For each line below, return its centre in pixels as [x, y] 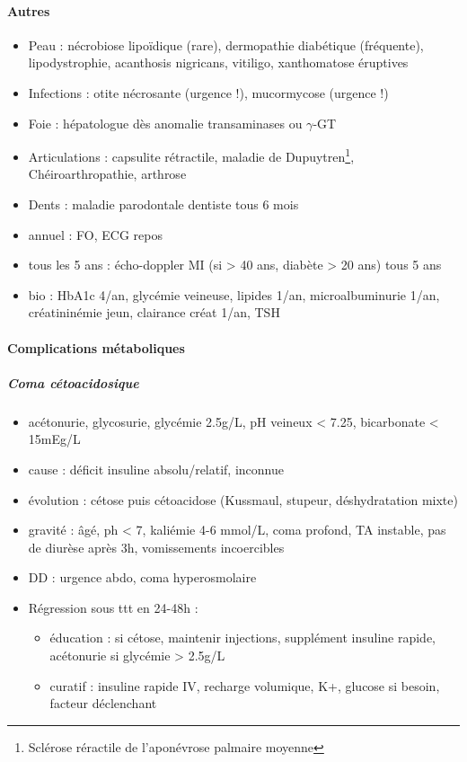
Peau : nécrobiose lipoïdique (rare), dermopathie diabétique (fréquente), [226, 44]
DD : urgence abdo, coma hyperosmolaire [142, 577]
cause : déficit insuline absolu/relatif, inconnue [156, 469]
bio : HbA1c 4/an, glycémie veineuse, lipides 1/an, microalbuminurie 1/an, [234, 294]
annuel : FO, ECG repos [95, 234]
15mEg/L [54, 439]
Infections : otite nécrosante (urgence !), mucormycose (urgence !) [208, 92]
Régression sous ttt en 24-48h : [113, 607]
